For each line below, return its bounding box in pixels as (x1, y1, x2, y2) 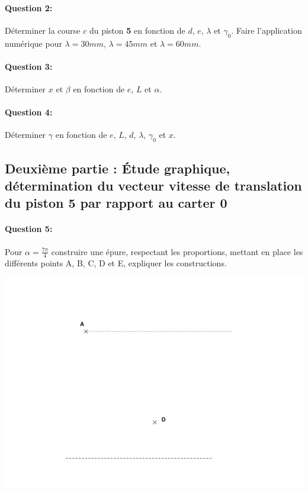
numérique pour (5, 37, 62, 49)
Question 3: (5, 60, 53, 72)
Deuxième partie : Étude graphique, (5, 159, 230, 177)
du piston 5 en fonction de (89, 24, 185, 36)
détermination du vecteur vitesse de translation (5, 176, 302, 194)
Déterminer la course (5, 24, 81, 36)
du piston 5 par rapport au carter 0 (5, 194, 227, 212)
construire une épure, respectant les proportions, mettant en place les (51, 245, 303, 257)
